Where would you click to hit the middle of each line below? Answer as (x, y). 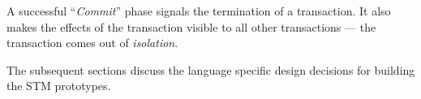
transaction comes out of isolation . (92, 43)
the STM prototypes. (59, 86)
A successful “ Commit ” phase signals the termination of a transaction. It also (199, 11)
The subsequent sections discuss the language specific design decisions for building (211, 69)
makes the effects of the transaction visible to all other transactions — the (191, 26)
